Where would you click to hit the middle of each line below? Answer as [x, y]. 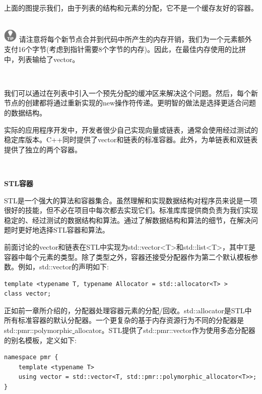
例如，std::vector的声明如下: [63, 267]
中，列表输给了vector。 [42, 59]
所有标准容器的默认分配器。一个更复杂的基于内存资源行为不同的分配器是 [124, 320]
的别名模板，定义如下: [40, 340]
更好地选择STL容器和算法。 [63, 230]
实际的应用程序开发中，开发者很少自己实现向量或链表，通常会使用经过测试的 [131, 129]
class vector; [28, 294]
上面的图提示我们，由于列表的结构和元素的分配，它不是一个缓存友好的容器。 [131, 8]
